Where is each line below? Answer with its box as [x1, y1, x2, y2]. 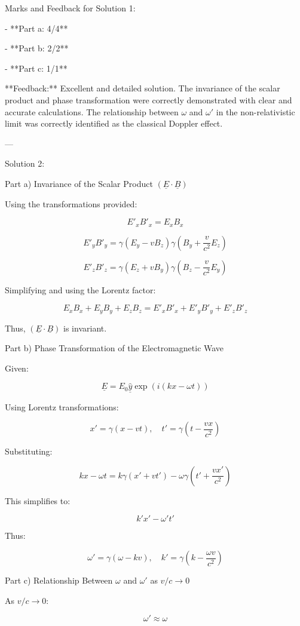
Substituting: [5, 445, 53, 458]
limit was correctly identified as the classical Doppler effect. [5, 117, 223, 130]
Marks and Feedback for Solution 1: [5, 2, 136, 14]
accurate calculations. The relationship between [5, 105, 179, 118]
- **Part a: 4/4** [5, 22, 68, 34]
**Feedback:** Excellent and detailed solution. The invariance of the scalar [5, 82, 280, 94]
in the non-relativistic [216, 105, 295, 118]
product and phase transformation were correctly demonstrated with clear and [5, 93, 292, 106]
